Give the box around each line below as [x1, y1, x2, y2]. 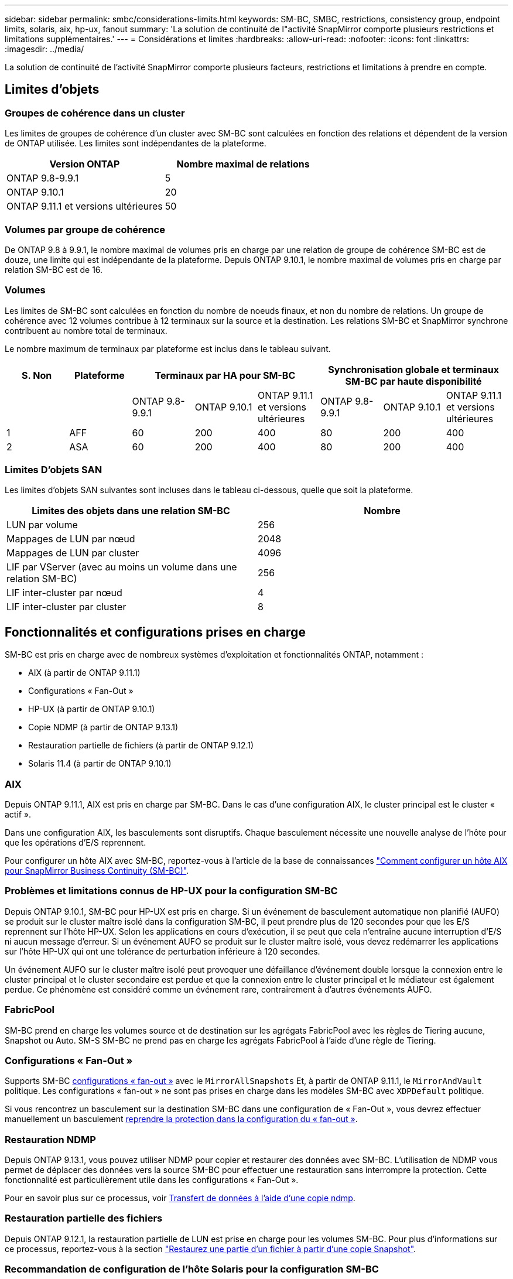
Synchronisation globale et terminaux [328, 363, 499, 375]
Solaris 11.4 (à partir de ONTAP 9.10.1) [28, 758, 172, 769]
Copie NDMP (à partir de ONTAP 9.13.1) [28, 722, 179, 733]
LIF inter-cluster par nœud [6, 587, 122, 599]
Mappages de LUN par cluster [6, 547, 139, 559]
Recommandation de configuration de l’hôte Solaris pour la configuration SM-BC [5, 1263, 379, 1275]
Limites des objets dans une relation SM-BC [32, 505, 230, 517]
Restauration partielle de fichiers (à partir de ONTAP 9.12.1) [28, 740, 254, 751]
